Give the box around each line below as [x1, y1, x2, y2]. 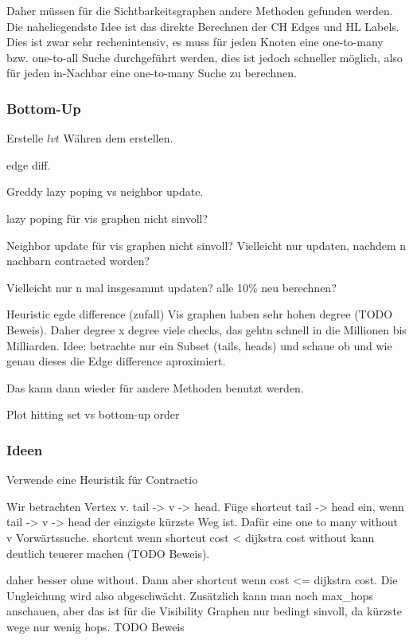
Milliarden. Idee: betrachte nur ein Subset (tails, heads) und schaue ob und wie [6, 337, 392, 353]
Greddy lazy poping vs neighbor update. [6, 183, 204, 200]
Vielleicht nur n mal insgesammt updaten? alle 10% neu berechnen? [6, 279, 337, 295]
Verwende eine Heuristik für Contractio [6, 471, 198, 488]
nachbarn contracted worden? [6, 252, 150, 269]
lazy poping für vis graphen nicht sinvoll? [6, 209, 208, 226]
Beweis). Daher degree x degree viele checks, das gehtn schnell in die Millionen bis [6, 321, 407, 338]
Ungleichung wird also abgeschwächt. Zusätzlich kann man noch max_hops [6, 587, 373, 603]
